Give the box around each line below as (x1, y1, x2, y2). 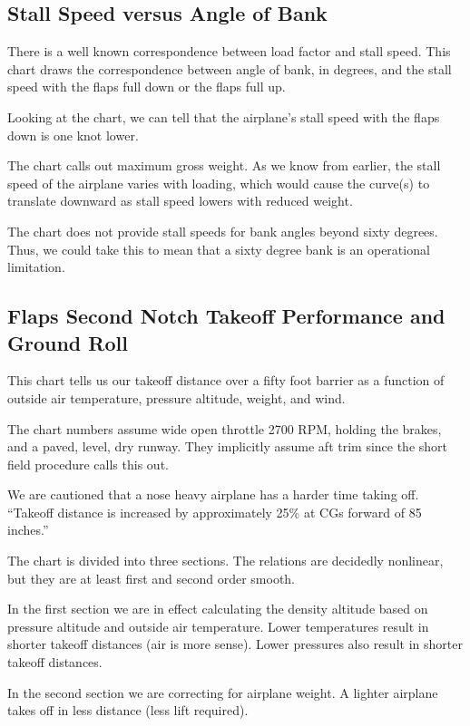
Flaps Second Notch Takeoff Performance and (7, 302, 446, 330)
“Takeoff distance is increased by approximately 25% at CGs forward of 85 (7, 502, 422, 521)
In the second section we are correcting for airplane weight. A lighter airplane (7, 682, 438, 702)
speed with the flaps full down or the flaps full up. (7, 77, 286, 96)
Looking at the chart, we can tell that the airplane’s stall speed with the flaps (7, 107, 440, 126)
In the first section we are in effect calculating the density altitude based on (7, 599, 428, 618)
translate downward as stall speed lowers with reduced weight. (7, 191, 353, 210)
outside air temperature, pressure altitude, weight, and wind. (7, 388, 346, 407)
